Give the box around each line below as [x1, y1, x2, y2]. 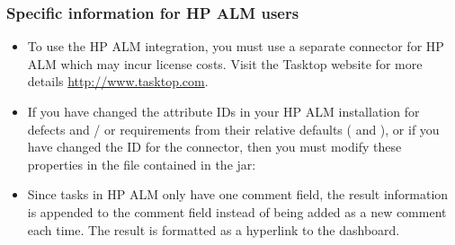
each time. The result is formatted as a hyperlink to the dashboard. [27, 220, 400, 239]
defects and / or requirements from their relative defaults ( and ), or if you [27, 119, 440, 138]
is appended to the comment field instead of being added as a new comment [27, 202, 447, 221]
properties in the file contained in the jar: [27, 154, 256, 173]
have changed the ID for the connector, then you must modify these [27, 137, 402, 156]
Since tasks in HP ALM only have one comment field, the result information [27, 185, 449, 204]
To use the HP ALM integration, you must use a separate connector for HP [27, 37, 444, 56]
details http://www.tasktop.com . [27, 72, 209, 91]
